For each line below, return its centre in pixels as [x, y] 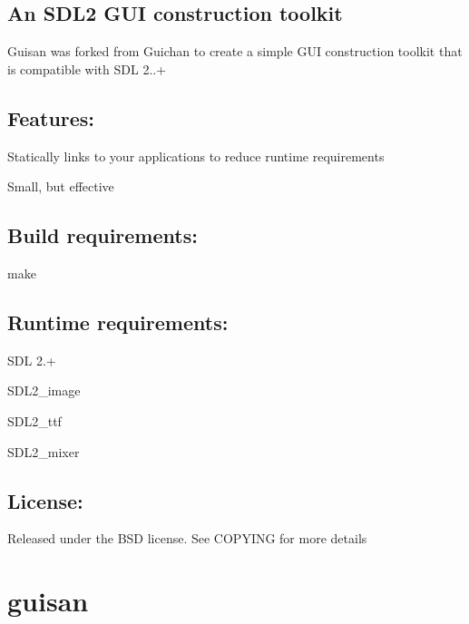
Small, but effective [61, 186]
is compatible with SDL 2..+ [87, 68]
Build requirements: [103, 235]
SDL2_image [44, 390]
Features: [51, 117]
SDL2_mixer [44, 451]
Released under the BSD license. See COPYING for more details [187, 538]
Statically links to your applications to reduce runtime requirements [196, 156]
